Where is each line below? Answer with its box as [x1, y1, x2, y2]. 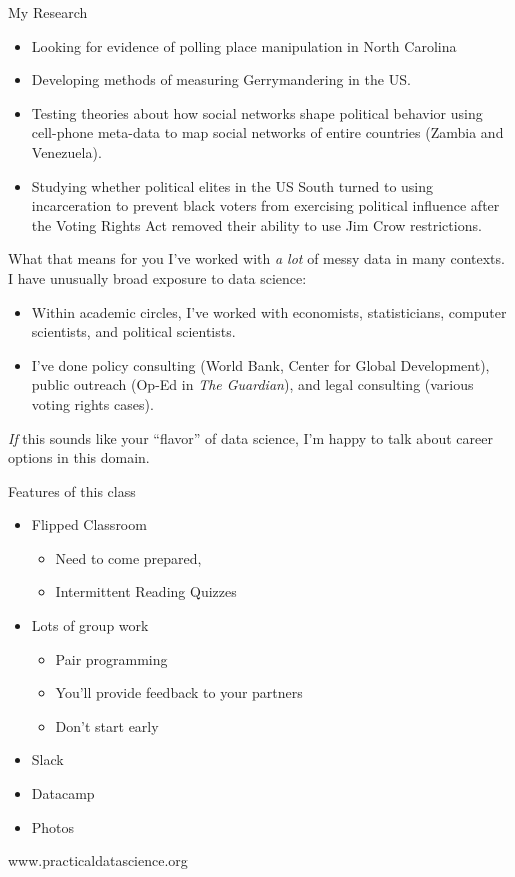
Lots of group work [31, 615, 149, 636]
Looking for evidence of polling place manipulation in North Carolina [31, 35, 457, 56]
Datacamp [31, 783, 95, 804]
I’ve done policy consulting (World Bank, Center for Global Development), [31, 354, 490, 375]
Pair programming [55, 648, 168, 669]
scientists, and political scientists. [31, 321, 236, 342]
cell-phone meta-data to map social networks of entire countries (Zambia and [31, 122, 504, 143]
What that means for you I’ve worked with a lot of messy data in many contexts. [8, 248, 505, 269]
